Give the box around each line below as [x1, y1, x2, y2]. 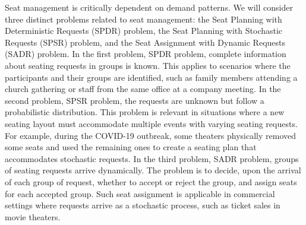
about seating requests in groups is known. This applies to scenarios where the [5, 59, 291, 71]
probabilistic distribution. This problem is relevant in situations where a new [5, 106, 285, 118]
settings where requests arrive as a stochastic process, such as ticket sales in [5, 199, 280, 211]
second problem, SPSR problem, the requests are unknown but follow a [5, 94, 264, 106]
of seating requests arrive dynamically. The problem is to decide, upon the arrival [5, 164, 301, 176]
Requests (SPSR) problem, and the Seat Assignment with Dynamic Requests [5, 36, 286, 48]
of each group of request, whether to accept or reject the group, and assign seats [5, 175, 297, 188]
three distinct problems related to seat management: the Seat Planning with [5, 12, 282, 25]
